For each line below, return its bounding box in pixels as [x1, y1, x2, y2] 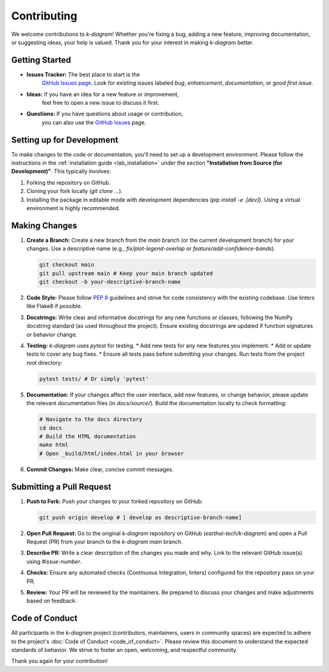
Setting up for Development [11, 135, 119, 145]
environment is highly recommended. [26, 205, 120, 212]
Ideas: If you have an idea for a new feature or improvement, [26, 90, 179, 97]
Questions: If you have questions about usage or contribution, [26, 110, 183, 118]
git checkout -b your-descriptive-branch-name [39, 278, 181, 286]
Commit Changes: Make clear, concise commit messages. [26, 465, 174, 473]
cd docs [39, 424, 62, 431]
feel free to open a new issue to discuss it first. [41, 99, 160, 107]
